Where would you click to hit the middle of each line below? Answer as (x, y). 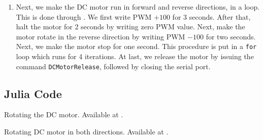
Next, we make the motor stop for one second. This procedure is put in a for (136, 46)
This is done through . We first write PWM (84, 16)
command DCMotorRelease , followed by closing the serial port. (113, 66)
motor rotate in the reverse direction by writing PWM (101, 36)
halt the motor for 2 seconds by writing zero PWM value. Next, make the (130, 27)
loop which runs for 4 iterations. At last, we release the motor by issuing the (135, 56)
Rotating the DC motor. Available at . (64, 114)
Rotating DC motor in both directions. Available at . (86, 132)
